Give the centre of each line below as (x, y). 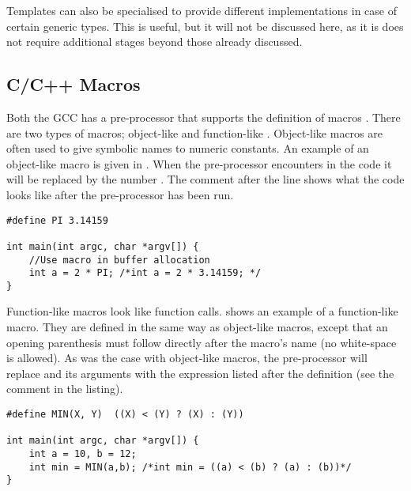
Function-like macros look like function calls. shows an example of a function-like (202, 311)
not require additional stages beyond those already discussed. (155, 42)
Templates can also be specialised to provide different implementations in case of (202, 10)
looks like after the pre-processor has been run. (120, 194)
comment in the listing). (65, 389)
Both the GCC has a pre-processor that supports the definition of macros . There (204, 117)
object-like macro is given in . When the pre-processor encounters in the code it (199, 163)
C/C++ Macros (74, 84)
